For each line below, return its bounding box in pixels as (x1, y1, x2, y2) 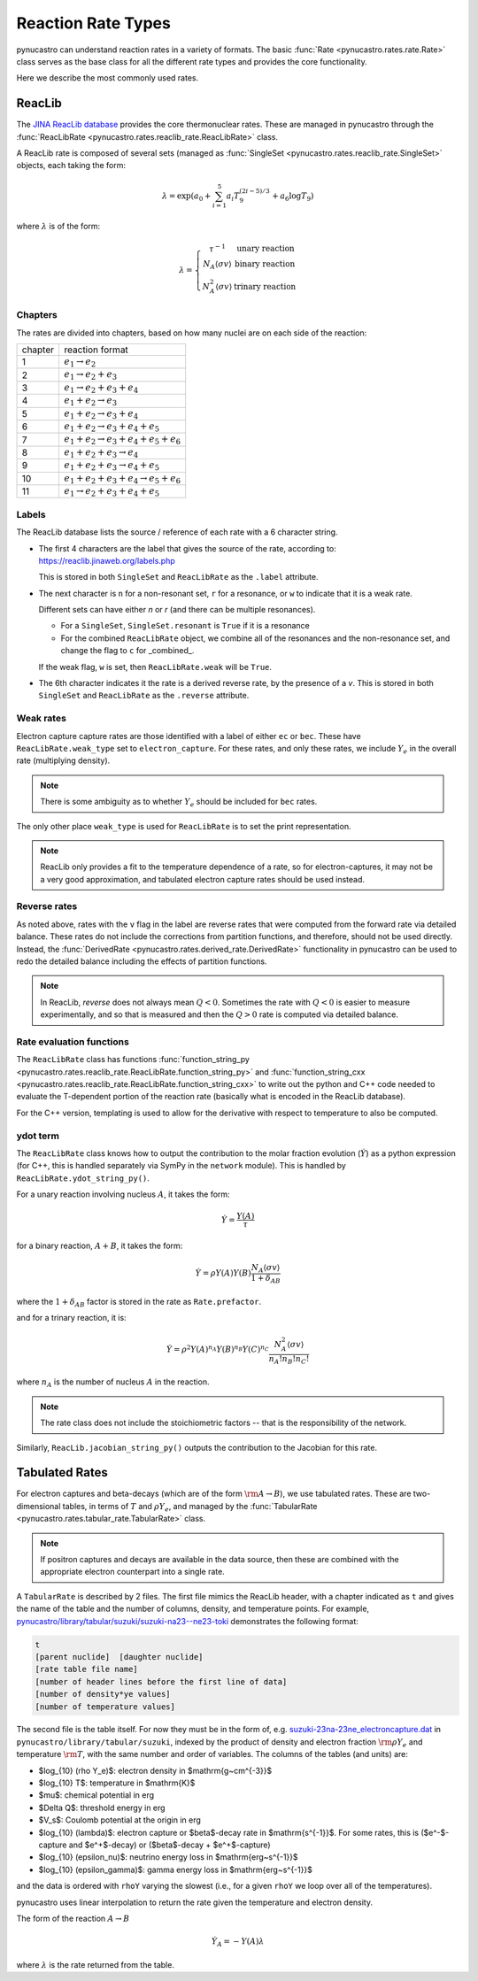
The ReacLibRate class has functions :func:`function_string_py (16, 1054, 250, 1065)
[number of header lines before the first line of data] (35, 1677, 288, 1686)
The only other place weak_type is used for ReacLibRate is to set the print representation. (16, 821, 351, 831)
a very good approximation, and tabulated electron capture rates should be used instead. (40, 874, 366, 884)
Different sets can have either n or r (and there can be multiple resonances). (38, 605, 316, 615)
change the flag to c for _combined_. (60, 645, 195, 656)
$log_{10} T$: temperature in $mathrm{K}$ (38, 1777, 196, 1788)
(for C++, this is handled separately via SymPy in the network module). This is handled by (16, 1160, 347, 1171)
